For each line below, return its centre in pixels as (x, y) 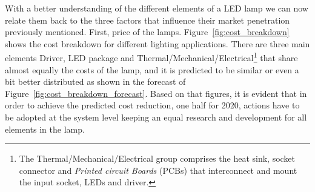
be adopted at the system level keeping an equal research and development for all (156, 117)
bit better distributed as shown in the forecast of (95, 81)
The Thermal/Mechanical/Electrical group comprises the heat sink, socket (157, 158)
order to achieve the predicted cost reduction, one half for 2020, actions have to (152, 105)
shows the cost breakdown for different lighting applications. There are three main (157, 43)
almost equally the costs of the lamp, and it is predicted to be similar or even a (152, 69)
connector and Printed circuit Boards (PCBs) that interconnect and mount (158, 170)
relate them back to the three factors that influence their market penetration (148, 20)
